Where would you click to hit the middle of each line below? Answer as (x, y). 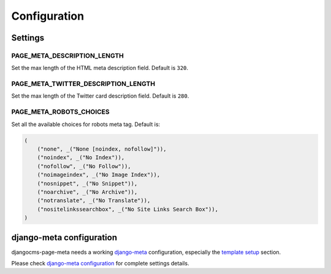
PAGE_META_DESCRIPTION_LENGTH (67, 55)
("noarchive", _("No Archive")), (87, 192)
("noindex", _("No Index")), (81, 158)
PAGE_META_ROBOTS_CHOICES (60, 112)
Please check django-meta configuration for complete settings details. (100, 263)
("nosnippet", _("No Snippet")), (87, 183)
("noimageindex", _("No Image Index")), (99, 175)
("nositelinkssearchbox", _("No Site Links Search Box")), (128, 209)
